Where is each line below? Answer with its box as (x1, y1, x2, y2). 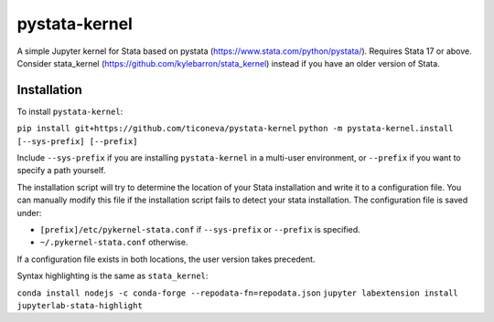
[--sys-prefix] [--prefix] (16, 136, 138, 146)
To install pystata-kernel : (16, 106, 123, 117)
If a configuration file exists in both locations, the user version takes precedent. (16, 254, 316, 265)
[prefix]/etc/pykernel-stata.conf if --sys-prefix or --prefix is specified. (39, 223, 360, 234)
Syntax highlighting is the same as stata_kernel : (16, 270, 209, 282)
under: (16, 207, 42, 218)
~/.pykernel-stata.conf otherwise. (39, 237, 188, 248)
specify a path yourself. (16, 165, 106, 176)
